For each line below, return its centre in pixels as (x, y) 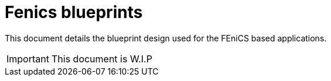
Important (28, 59)
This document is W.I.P (102, 59)
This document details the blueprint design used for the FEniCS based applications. (166, 38)
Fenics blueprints (74, 12)
